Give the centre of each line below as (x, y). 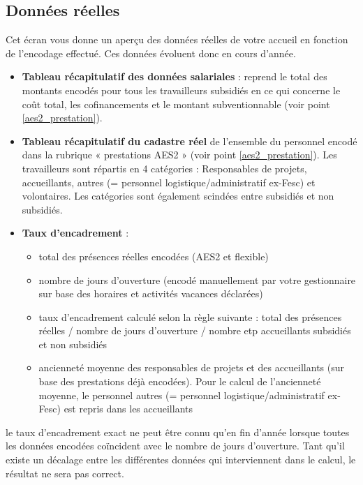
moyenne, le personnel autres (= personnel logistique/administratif (181, 395)
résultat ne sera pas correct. (65, 473)
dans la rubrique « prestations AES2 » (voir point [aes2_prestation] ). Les (179, 155)
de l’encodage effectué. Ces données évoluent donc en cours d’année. (151, 53)
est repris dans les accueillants (128, 409)
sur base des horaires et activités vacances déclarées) (151, 293)
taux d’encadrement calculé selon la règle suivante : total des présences (190, 316)
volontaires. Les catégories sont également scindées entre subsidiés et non (178, 196)
